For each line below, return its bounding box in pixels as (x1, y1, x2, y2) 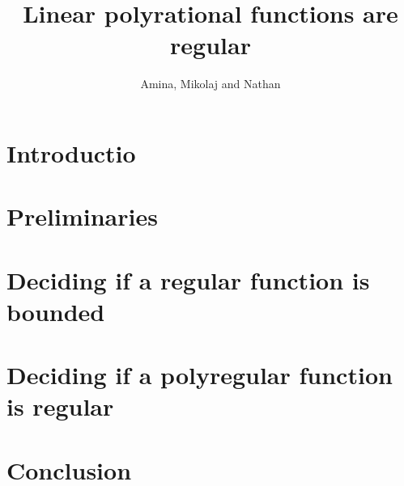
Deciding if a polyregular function (6, 358, 393, 391)
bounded (6, 294, 105, 328)
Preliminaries (6, 200, 158, 233)
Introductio (6, 136, 136, 169)
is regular (6, 390, 114, 423)
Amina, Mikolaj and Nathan (140, 75, 281, 92)
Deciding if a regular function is (6, 263, 370, 296)
